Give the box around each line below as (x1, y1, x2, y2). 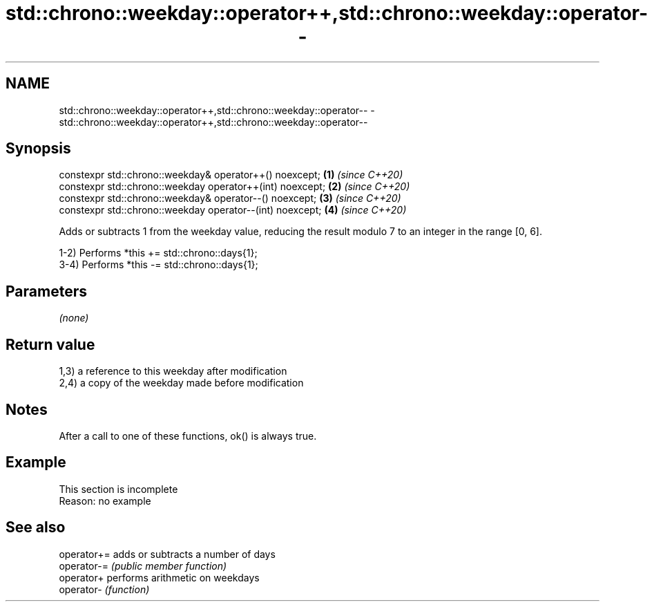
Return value (6, 335, 95, 353)
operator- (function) (59, 583, 150, 595)
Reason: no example (59, 494, 151, 507)
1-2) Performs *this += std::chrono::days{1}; (59, 247, 258, 259)
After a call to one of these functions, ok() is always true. (59, 429, 317, 442)
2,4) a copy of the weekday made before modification (59, 377, 304, 389)
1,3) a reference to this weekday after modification (59, 365, 287, 377)
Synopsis (6, 140, 71, 158)
